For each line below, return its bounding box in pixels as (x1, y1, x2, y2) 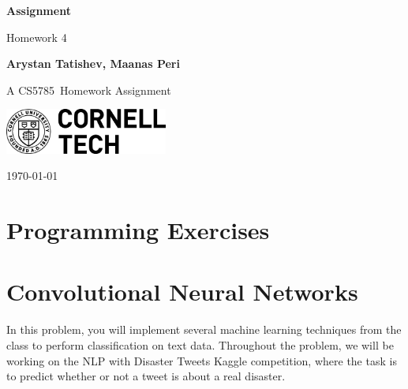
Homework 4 (6, 28, 67, 45)
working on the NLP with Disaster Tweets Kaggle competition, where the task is (6, 352, 397, 368)
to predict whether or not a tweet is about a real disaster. (6, 368, 286, 384)
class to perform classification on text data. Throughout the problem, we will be (6, 336, 394, 353)
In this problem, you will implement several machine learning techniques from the (6, 321, 402, 338)
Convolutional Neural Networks (6, 275, 358, 308)
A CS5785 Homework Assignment (6, 81, 171, 98)
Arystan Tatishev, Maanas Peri (6, 55, 180, 72)
